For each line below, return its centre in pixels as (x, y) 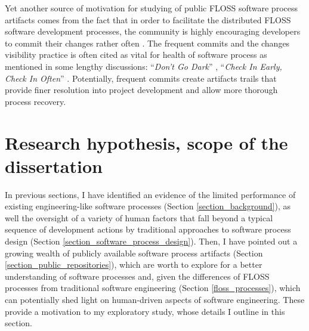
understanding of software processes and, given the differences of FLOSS (137, 276)
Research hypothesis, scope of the (146, 142)
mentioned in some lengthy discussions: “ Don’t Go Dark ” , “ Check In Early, (143, 66)
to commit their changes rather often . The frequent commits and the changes (147, 43)
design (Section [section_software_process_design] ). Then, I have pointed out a (151, 241)
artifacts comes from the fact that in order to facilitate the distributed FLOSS (148, 19)
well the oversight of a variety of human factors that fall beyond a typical (139, 217)
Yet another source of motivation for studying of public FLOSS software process (151, 8)
